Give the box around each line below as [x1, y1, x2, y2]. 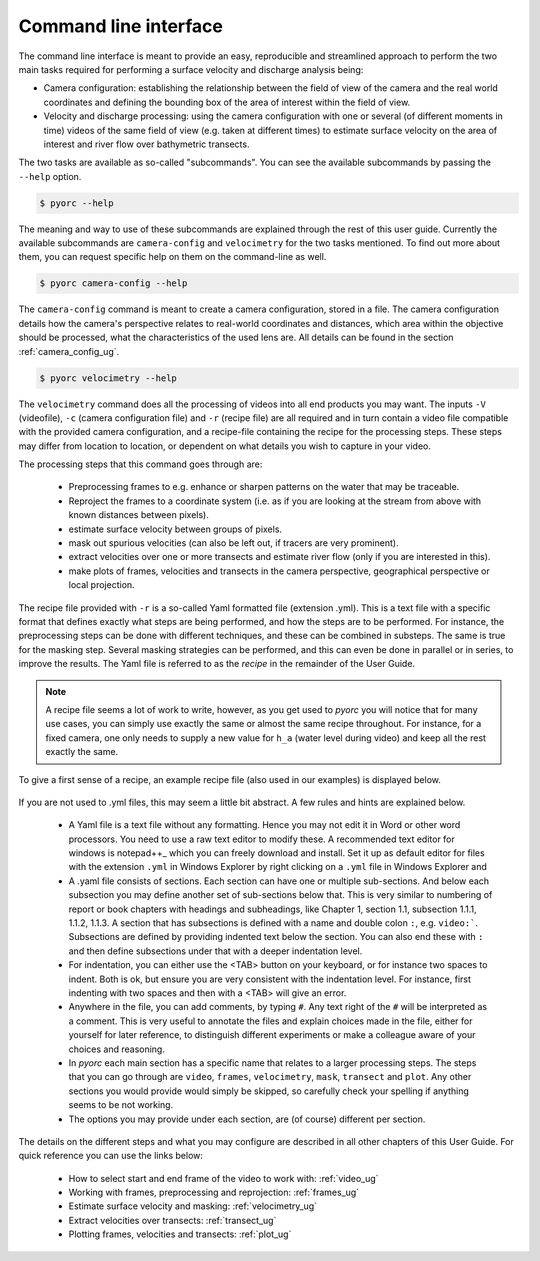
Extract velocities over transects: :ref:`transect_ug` [68, 1214, 277, 1226]
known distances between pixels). [68, 509, 210, 521]
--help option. [18, 170, 82, 182]
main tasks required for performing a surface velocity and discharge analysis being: [18, 63, 364, 75]
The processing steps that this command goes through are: [18, 458, 263, 470]
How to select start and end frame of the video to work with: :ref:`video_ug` [68, 1172, 379, 1184]
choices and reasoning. [68, 1043, 165, 1055]
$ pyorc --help [39, 197, 114, 209]
